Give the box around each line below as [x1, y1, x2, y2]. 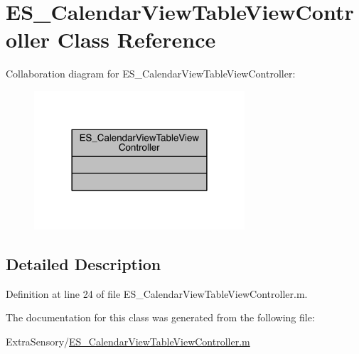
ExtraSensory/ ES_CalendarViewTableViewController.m [6, 333, 250, 348]
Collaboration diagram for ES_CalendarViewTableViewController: [6, 66, 296, 81]
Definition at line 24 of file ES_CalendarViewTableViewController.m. [6, 286, 308, 301]
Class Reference [57, 25, 216, 54]
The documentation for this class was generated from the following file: [6, 310, 315, 325]
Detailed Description [6, 252, 161, 274]
